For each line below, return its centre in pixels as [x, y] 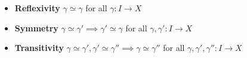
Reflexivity [37, 8]
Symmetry [36, 28]
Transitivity [39, 48]
